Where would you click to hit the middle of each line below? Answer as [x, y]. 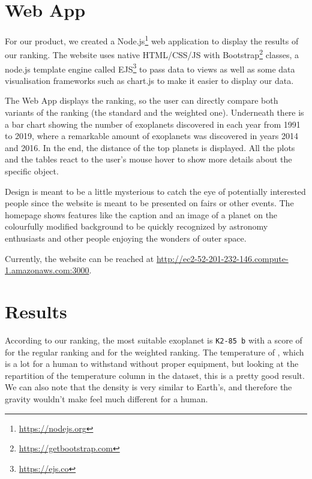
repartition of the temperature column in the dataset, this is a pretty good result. [155, 375]
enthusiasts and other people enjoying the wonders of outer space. [126, 238]
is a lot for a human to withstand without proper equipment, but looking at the [152, 364]
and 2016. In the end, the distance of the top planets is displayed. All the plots [150, 147]
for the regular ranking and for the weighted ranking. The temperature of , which [154, 352]
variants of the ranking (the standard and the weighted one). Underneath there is [154, 112]
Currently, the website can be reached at [79, 258]
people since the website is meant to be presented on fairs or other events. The [149, 203]
